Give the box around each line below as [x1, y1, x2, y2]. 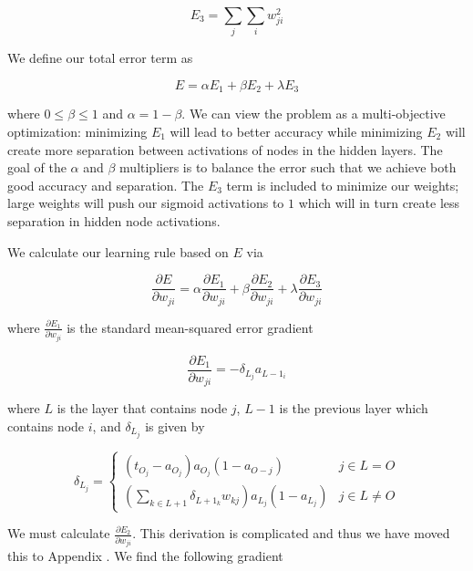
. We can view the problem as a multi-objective [181, 104, 446, 123]
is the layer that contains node [57, 399, 228, 418]
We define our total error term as [7, 48, 193, 67]
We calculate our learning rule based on [7, 242, 229, 261]
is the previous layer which [279, 399, 428, 418]
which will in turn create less [298, 193, 460, 213]
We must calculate [7, 524, 110, 543]
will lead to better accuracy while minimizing [170, 121, 423, 140]
